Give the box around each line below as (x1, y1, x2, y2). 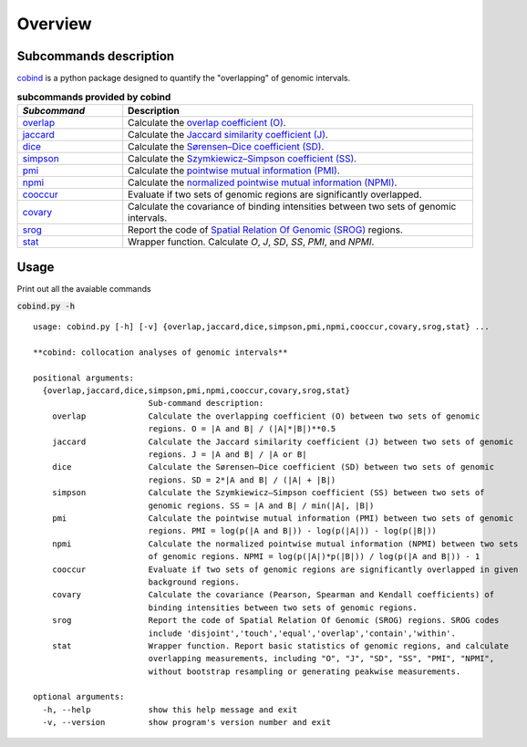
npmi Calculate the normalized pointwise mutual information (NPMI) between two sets (51, 538, 519, 549)
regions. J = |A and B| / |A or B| (148, 450, 307, 460)
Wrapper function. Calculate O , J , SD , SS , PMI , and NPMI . (128, 235, 375, 248)
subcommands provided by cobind (16, 90, 171, 103)
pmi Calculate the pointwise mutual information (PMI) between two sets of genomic (51, 513, 514, 524)
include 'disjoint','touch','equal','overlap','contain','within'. (148, 628, 456, 638)
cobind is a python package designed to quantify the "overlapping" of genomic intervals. (16, 73, 351, 84)
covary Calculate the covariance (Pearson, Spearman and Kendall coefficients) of (51, 589, 495, 600)
